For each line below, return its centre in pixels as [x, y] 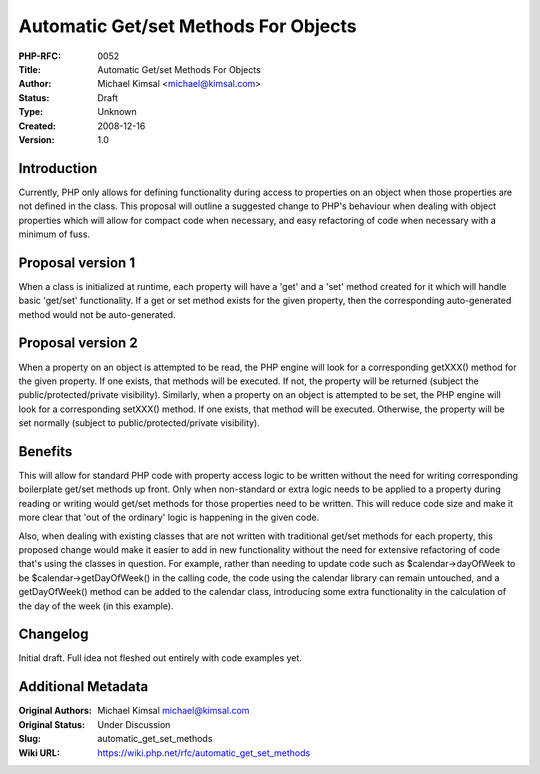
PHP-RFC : [40, 56]
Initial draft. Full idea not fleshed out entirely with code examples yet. [160, 658]
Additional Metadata [83, 686]
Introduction [58, 168]
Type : [31, 112]
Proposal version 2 [78, 343]
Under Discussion [134, 724]
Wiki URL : [39, 752]
